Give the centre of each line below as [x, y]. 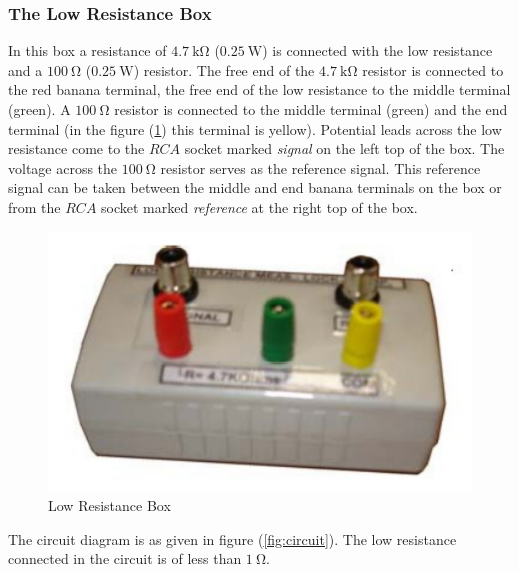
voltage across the [63, 167]
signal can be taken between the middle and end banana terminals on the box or [255, 187]
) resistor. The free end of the [224, 69]
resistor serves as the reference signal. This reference [320, 167]
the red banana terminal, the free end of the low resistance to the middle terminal [259, 89]
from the [34, 206]
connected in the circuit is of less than [125, 558]
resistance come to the [76, 148]
